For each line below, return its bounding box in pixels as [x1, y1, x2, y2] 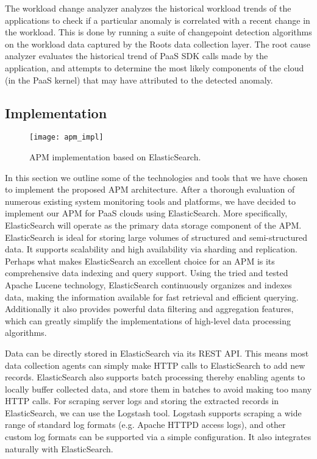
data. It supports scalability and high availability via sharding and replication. [5, 243, 298, 255]
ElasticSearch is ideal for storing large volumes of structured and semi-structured [5, 230, 308, 243]
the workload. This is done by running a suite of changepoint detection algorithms [5, 26, 312, 38]
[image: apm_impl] [29, 133, 104, 142]
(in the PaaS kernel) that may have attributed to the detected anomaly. [5, 73, 273, 86]
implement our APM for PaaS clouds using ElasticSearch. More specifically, [5, 207, 288, 219]
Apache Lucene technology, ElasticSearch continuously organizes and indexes [5, 278, 292, 291]
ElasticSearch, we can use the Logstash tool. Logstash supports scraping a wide [5, 406, 302, 419]
